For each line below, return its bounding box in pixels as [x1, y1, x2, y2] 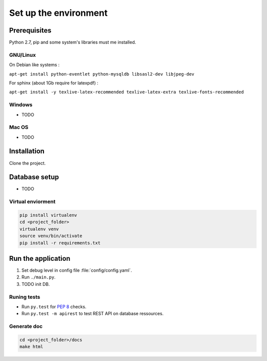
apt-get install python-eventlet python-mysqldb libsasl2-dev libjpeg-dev [9, 71, 195, 77]
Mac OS [9, 124, 29, 131]
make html [19, 344, 44, 350]
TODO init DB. [21, 281, 50, 287]
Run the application [9, 254, 71, 263]
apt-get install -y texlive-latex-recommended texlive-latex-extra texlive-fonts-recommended [9, 89, 244, 95]
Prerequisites [9, 26, 51, 35]
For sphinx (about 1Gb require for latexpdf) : [9, 80, 98, 86]
